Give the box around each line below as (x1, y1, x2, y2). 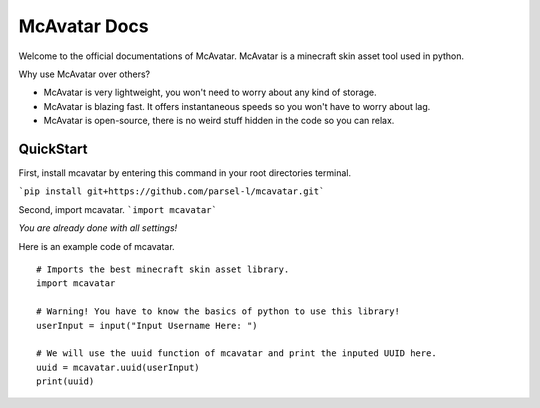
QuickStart (18, 140, 89, 157)
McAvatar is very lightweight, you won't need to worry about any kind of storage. (43, 86, 377, 99)
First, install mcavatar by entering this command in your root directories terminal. (18, 167, 352, 179)
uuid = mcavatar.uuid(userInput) (36, 361, 200, 373)
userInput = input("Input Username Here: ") (36, 320, 259, 331)
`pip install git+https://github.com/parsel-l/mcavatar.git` (18, 186, 325, 197)
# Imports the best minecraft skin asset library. (36, 263, 290, 275)
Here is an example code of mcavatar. (18, 240, 175, 252)
